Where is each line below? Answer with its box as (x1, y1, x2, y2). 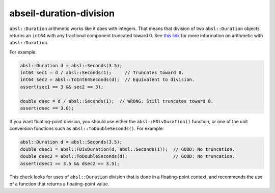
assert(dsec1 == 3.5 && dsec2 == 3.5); (20, 160, 120, 167)
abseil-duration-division (9, 8, 115, 19)
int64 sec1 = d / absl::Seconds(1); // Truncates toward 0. (20, 70, 184, 76)
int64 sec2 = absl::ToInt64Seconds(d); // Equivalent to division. (20, 77, 195, 82)
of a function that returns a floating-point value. (9, 181, 109, 187)
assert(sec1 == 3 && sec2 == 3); (20, 84, 104, 90)
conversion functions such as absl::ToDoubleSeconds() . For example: (9, 125, 164, 132)
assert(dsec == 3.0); (20, 105, 74, 112)
